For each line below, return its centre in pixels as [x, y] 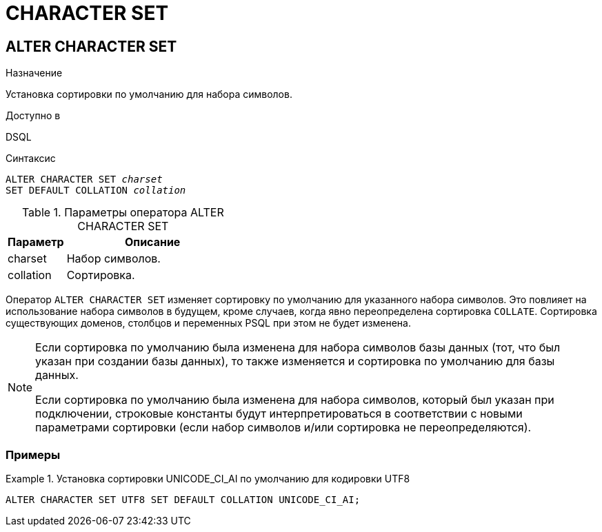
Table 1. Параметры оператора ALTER [123, 213]
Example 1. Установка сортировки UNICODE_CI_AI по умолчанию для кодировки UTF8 [208, 478]
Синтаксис [31, 158]
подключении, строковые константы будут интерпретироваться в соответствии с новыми [279, 414]
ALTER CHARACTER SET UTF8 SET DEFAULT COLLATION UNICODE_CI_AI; [183, 499]
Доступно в [33, 116]
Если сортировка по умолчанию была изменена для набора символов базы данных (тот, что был [298, 348]
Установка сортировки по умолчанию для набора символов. [149, 94]
